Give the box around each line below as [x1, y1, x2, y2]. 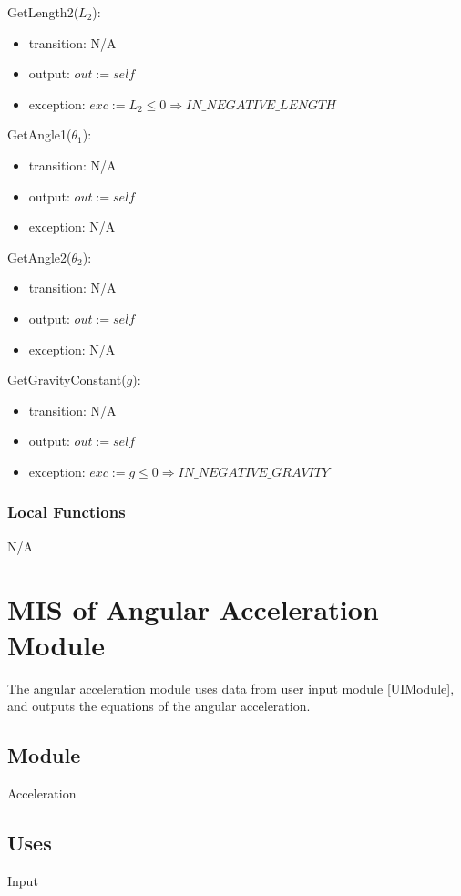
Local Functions [7, 500, 126, 523]
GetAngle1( [7, 125, 72, 144]
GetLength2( [7, 3, 79, 21]
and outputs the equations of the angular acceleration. [7, 696, 311, 716]
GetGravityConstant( [7, 370, 127, 389]
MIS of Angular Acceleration [7, 590, 379, 627]
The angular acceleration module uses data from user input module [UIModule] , [7, 678, 455, 697]
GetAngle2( [7, 247, 72, 266]
